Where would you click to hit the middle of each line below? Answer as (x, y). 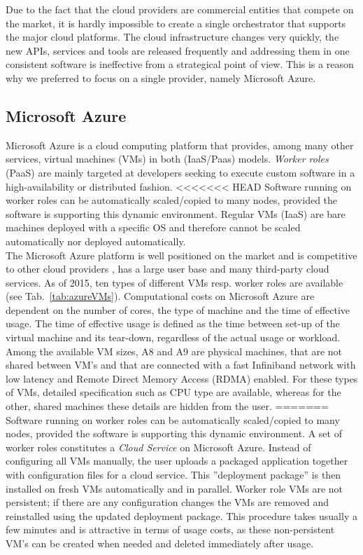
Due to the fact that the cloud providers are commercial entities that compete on (180, 9)
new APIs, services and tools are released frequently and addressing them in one (178, 50)
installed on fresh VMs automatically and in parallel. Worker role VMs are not (175, 488)
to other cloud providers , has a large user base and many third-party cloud (168, 269)
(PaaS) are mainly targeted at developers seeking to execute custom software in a (180, 172)
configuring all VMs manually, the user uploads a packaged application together (177, 461)
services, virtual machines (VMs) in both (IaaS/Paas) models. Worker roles (167, 159)
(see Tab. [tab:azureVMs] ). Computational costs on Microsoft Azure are (160, 296)
